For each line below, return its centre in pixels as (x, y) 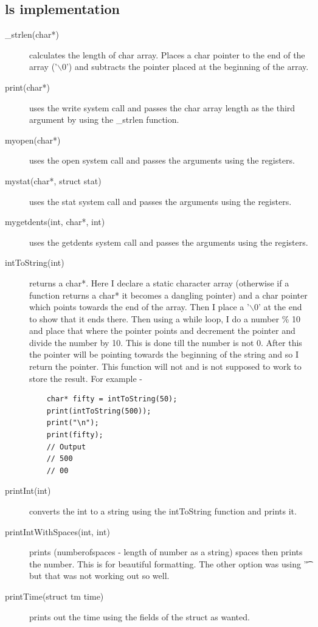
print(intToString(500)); (99, 411)
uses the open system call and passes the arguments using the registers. (162, 160)
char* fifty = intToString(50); (112, 399)
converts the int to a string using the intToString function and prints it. (163, 511)
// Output (66, 447)
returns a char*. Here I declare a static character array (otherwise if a (159, 282)
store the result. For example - (86, 378)
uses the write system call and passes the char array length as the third (162, 107)
